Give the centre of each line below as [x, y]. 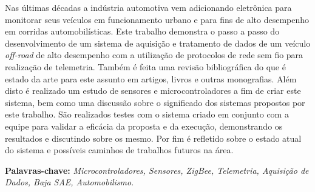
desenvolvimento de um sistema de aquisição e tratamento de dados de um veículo [158, 43]
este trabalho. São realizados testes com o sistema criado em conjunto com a [147, 114]
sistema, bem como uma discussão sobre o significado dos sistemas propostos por [155, 102]
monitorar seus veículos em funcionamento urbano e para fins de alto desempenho [157, 19]
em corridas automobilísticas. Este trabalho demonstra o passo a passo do [142, 31]
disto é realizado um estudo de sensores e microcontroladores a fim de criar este [153, 91]
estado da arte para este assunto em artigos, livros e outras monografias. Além [151, 78]
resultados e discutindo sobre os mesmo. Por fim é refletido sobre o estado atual [153, 138]
